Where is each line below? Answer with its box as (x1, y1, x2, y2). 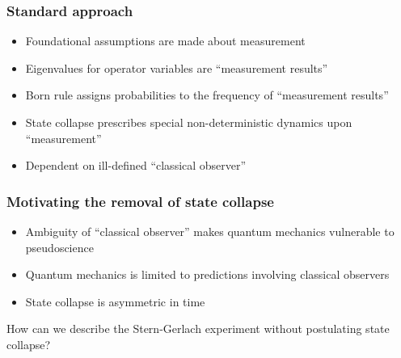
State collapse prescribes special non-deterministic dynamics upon (25, 114, 352, 130)
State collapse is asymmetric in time (25, 293, 205, 310)
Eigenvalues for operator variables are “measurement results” (25, 59, 328, 76)
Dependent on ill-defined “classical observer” (25, 157, 247, 174)
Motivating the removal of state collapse (6, 191, 274, 211)
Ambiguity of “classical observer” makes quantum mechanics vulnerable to (25, 223, 395, 239)
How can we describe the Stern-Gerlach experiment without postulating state (6, 320, 390, 337)
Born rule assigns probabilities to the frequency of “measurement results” (25, 86, 389, 103)
